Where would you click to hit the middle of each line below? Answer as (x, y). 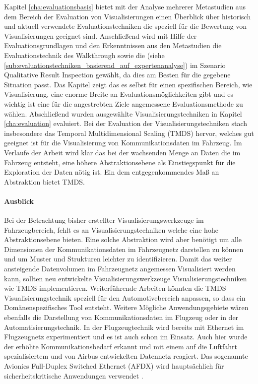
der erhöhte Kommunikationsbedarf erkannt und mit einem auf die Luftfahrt (121, 346)
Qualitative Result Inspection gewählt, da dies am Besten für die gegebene (117, 75)
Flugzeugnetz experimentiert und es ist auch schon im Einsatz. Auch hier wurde (126, 337)
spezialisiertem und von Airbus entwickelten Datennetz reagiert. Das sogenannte (126, 356)
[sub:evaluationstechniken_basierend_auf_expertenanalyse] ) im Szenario (115, 65)
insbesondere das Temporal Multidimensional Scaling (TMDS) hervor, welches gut (129, 133)
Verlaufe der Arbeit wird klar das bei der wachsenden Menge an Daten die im (122, 152)
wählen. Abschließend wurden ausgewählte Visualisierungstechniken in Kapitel (123, 113)
